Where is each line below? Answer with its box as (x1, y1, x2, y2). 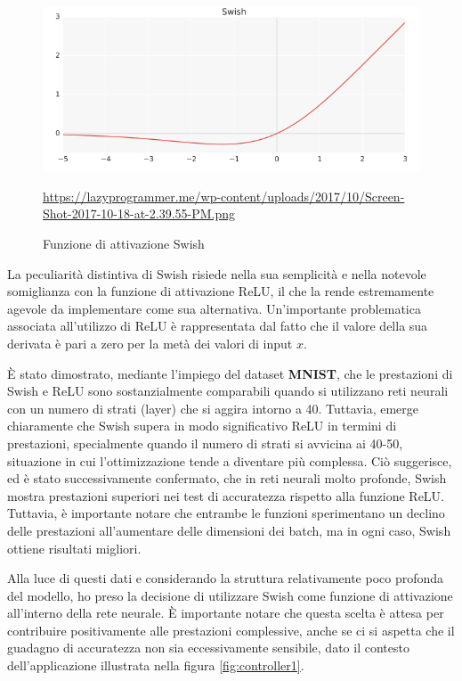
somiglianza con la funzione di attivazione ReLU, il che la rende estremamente (7, 282, 434, 300)
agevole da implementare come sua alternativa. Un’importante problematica (7, 299, 421, 317)
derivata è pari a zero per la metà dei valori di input (7, 333, 293, 352)
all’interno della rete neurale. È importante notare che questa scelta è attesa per (7, 603, 444, 622)
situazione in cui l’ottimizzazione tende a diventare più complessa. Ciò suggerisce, (7, 451, 452, 470)
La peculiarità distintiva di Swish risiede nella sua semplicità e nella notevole (7, 264, 426, 283)
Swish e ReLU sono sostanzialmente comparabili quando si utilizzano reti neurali (7, 382, 449, 400)
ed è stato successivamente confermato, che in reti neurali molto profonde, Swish (7, 469, 447, 488)
